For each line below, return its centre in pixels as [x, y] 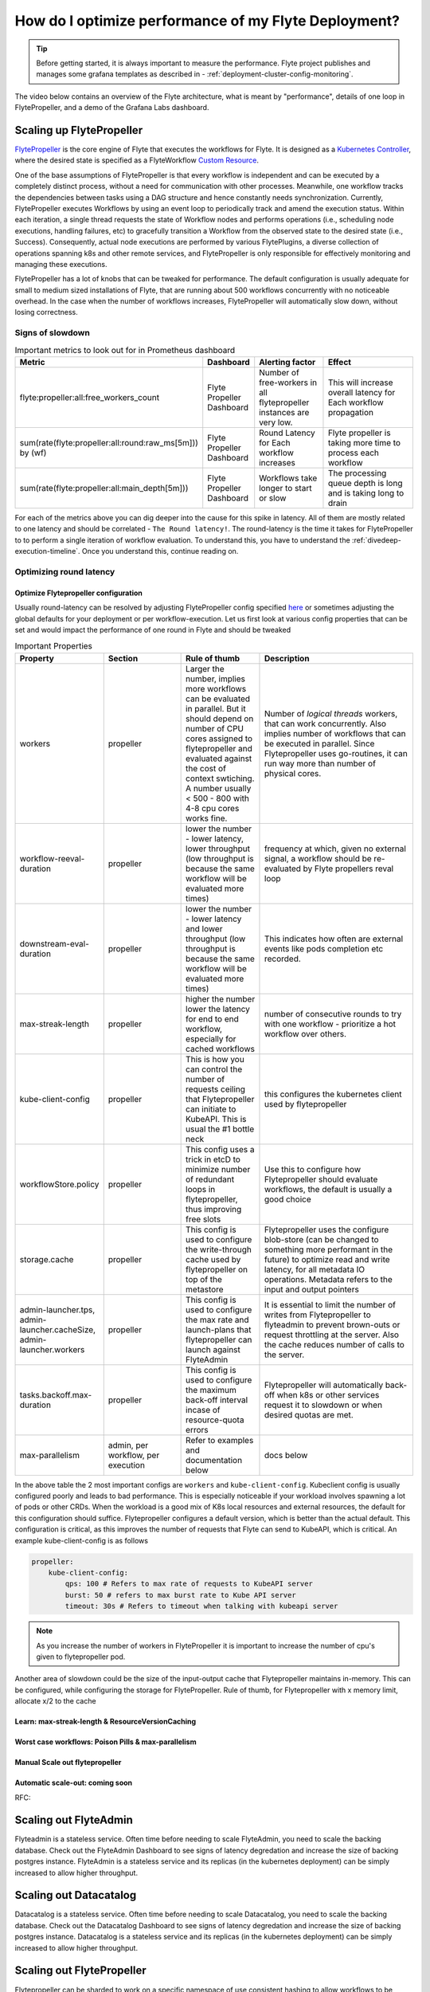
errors [197, 1429]
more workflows [216, 688]
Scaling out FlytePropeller [80, 1971]
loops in [201, 1189]
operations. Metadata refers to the [328, 1279]
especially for [211, 1038]
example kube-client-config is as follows [82, 1540]
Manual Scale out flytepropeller [68, 1763]
